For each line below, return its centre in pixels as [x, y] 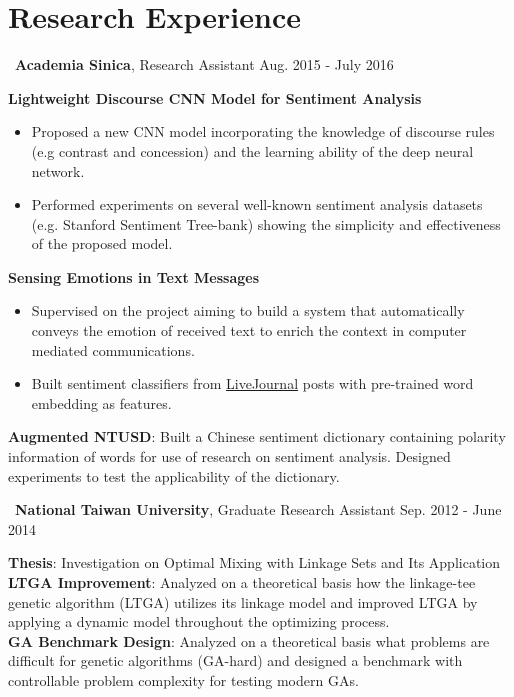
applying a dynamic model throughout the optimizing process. [199, 621]
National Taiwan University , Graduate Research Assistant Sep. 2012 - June [258, 509]
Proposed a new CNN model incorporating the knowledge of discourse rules [263, 131]
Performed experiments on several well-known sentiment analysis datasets [257, 204]
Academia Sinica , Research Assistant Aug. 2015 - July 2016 [204, 64]
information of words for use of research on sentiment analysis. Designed [229, 456]
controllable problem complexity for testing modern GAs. [183, 679]
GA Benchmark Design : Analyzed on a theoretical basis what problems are [249, 640]
